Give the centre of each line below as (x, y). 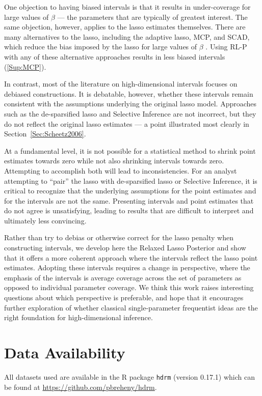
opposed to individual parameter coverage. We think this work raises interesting (129, 287)
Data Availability (65, 352)
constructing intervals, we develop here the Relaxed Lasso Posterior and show (125, 248)
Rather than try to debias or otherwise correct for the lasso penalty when (119, 237)
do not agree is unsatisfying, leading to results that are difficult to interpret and (129, 210)
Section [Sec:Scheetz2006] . (45, 134)
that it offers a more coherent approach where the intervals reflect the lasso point (131, 257)
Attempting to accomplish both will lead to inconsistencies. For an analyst (121, 170)
